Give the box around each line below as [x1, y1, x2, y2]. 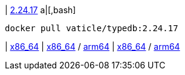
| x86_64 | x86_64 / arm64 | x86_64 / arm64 [5, 41, 180, 52]
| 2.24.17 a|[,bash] [5, 5, 76, 15]
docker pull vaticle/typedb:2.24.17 [5, 23, 178, 33]
